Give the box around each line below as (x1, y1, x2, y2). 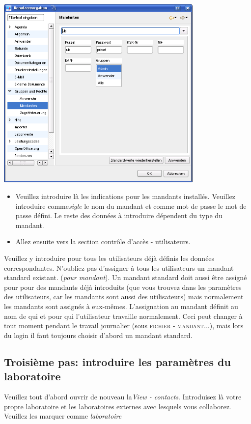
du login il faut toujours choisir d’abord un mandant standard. (4, 330, 193, 340)
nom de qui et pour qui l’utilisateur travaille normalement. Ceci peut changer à (4, 311, 243, 321)
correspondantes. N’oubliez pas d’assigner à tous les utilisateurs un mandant (4, 262, 234, 273)
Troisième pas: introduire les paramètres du (4, 354, 231, 369)
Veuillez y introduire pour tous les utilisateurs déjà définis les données (4, 253, 215, 263)
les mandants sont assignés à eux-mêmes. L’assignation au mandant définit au (4, 301, 238, 311)
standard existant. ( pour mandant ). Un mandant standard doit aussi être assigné (4, 272, 247, 283)
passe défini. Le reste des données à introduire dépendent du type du (15, 210, 223, 221)
